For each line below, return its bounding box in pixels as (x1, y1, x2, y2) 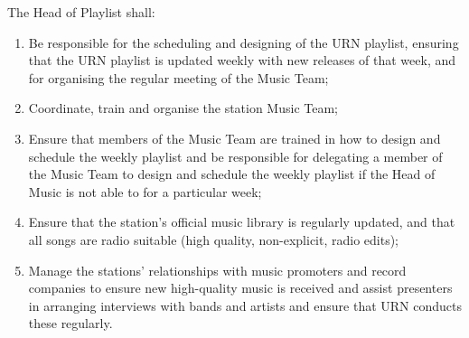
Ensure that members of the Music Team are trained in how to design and (28, 128, 441, 147)
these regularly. (28, 314, 113, 333)
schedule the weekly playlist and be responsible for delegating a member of (28, 146, 443, 165)
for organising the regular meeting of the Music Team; (28, 68, 329, 87)
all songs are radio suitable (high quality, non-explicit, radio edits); (28, 230, 399, 249)
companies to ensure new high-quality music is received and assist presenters (28, 278, 453, 297)
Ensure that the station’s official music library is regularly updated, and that (28, 212, 455, 231)
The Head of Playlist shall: (7, 3, 155, 21)
